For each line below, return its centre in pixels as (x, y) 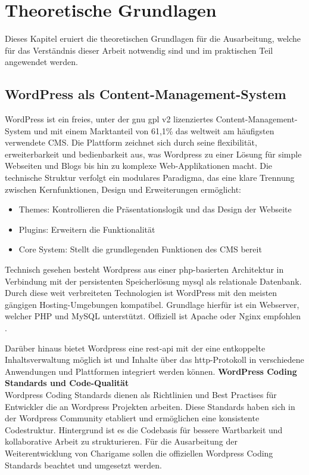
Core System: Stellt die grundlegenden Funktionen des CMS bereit (140, 249)
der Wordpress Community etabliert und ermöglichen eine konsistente (132, 418)
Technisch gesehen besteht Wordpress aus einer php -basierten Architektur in (144, 269)
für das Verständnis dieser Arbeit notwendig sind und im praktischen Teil (139, 50)
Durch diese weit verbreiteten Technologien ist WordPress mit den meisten (141, 293)
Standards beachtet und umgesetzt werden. (83, 465)
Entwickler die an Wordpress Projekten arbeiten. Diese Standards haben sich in (150, 406)
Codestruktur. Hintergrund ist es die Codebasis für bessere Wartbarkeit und (144, 429)
